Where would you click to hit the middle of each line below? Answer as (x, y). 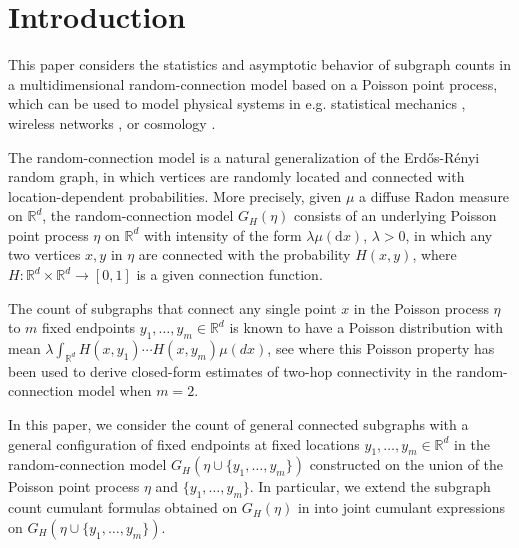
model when (114, 390)
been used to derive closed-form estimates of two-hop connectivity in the (230, 370)
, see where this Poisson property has (381, 348)
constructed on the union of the (406, 464)
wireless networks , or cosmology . (112, 122)
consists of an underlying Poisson (395, 215)
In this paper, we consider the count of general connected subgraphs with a (238, 424)
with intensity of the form (222, 234)
